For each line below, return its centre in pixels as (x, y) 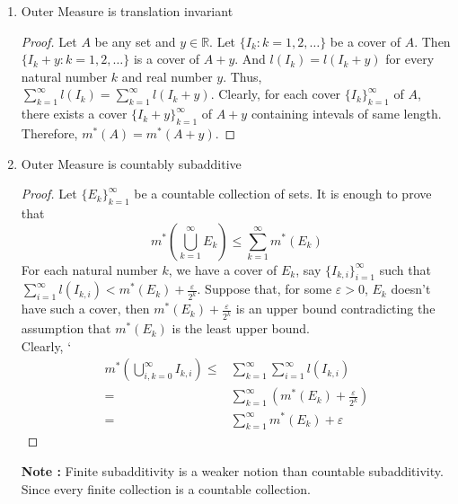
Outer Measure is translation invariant (127, 11)
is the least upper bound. (241, 328)
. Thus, (242, 76)
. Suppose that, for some (264, 289)
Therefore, (49, 133)
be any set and (135, 41)
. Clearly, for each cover (276, 94)
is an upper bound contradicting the (335, 309)
